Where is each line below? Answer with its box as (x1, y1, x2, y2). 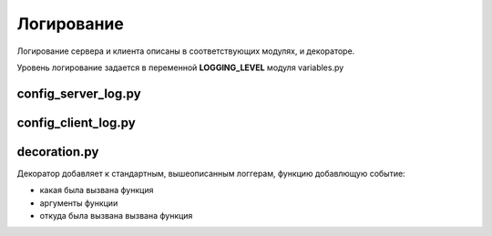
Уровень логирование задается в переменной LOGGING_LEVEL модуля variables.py (16, 62, 344, 73)
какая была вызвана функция (39, 185, 154, 196)
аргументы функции (39, 197, 118, 209)
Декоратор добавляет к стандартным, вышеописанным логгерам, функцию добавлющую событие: (16, 168, 405, 179)
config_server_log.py (16, 86, 141, 101)
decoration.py (16, 144, 99, 159)
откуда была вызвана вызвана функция (39, 210, 193, 221)
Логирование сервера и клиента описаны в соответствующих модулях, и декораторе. (16, 46, 355, 56)
